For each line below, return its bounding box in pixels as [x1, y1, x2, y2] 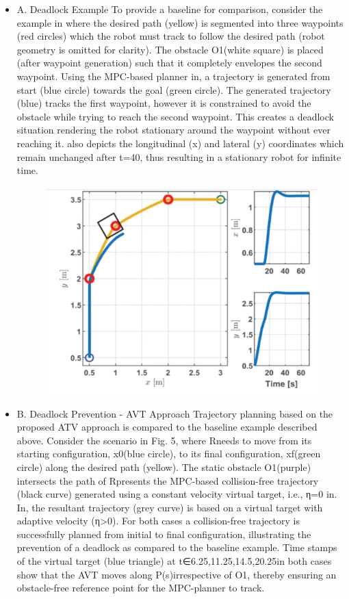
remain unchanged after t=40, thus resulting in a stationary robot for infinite [16, 149, 341, 164]
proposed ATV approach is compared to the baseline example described [16, 420, 318, 434]
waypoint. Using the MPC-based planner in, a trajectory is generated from [16, 68, 331, 83]
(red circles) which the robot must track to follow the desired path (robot [16, 29, 325, 43]
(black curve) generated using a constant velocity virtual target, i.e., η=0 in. [16, 487, 337, 501]
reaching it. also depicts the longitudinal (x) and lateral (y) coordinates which [16, 136, 344, 150]
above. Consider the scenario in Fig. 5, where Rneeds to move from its [16, 433, 312, 447]
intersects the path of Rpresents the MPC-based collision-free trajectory [16, 473, 319, 487]
